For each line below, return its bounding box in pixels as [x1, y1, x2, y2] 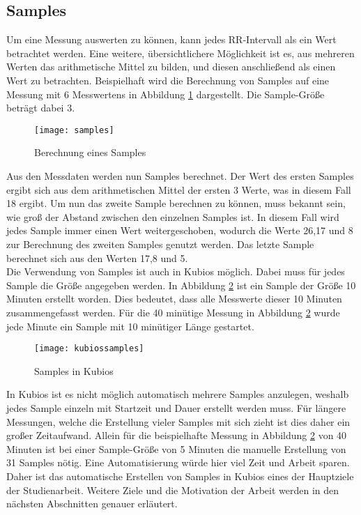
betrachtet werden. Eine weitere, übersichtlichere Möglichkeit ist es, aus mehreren [6, 45, 355, 60]
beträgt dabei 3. [6, 100, 75, 115]
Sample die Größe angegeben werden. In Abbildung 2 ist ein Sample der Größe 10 [6, 277, 356, 292]
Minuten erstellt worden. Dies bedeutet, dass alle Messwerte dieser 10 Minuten [6, 291, 342, 306]
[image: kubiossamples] [34, 344, 144, 354]
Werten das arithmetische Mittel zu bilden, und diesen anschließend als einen [6, 59, 336, 74]
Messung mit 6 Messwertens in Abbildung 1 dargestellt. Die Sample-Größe [6, 86, 325, 101]
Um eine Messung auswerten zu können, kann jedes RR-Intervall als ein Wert [6, 32, 337, 47]
